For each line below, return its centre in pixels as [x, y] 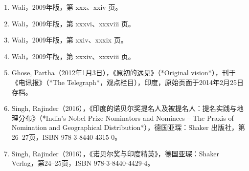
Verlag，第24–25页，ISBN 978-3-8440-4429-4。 [83, 163]
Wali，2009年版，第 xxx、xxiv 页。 [67, 7]
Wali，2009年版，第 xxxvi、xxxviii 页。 [73, 23]
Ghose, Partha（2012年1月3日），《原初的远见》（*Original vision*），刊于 [124, 73]
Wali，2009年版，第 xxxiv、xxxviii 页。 [73, 56]
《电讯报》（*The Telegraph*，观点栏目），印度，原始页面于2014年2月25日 [127, 82]
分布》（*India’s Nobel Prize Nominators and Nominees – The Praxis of [126, 118]
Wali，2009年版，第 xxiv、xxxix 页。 [69, 40]
